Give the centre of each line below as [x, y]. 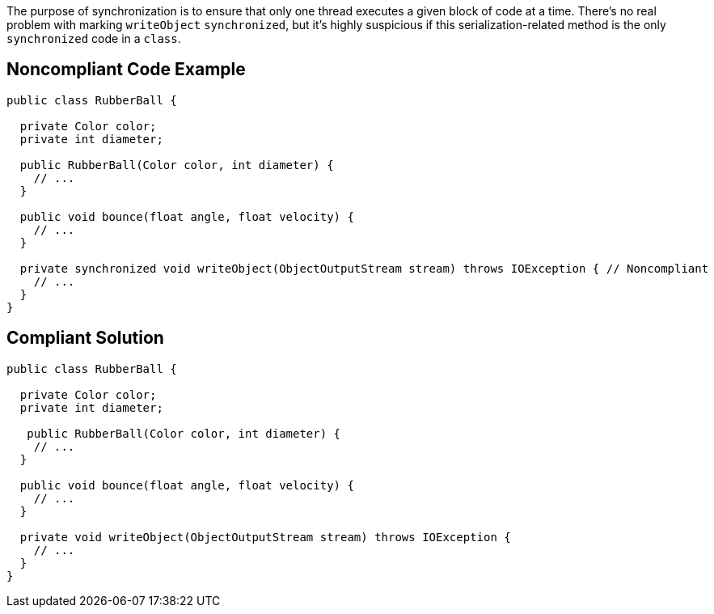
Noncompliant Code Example [126, 70]
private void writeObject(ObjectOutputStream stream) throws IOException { [265, 537]
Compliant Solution [85, 338]
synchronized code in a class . [94, 38]
